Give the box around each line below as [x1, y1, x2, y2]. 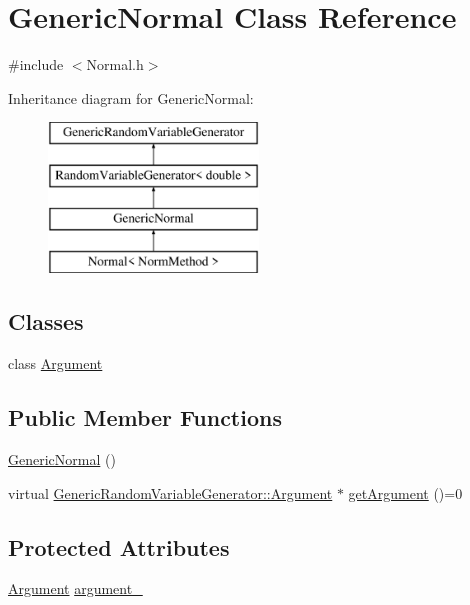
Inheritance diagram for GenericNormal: [8, 87, 254, 108]
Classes [8, 306, 84, 337]
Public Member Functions [8, 402, 282, 433]
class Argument [8, 353, 103, 374]
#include [8, 54, 64, 75]
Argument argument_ [8, 578, 143, 599]
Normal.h [86, 54, 144, 75]
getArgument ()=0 [348, 482, 463, 503]
